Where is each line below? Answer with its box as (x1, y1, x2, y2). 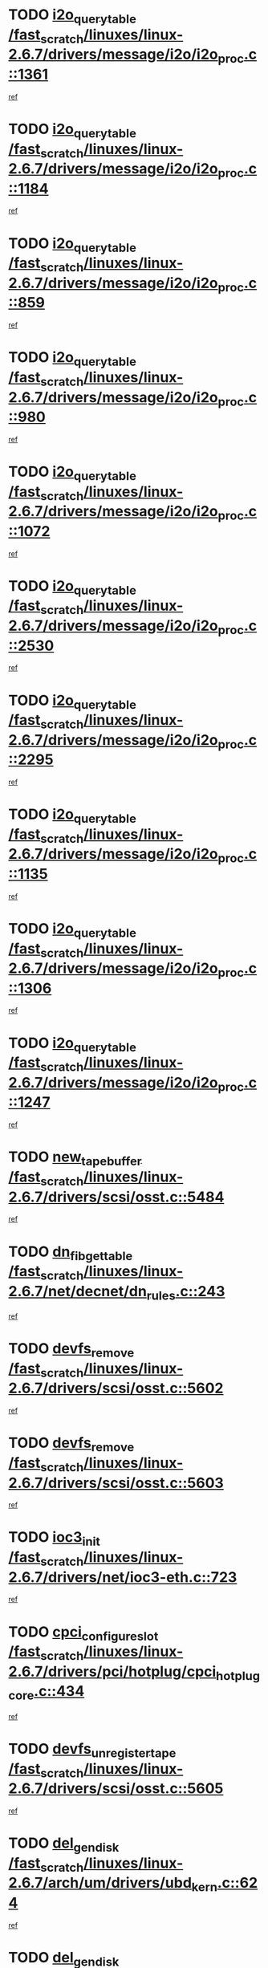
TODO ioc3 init (8, 1528, 100, 1550)
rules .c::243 (146, 1282, 225, 1303)
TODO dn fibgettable (8, 1242, 133, 1263)
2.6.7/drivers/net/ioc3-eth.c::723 (8, 1567, 238, 1586)
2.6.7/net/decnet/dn (8, 1282, 147, 1300)
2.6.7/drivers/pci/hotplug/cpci (8, 1662, 217, 1681)
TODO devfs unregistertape (8, 1739, 177, 1761)
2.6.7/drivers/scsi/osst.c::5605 (8, 1779, 224, 1798)
